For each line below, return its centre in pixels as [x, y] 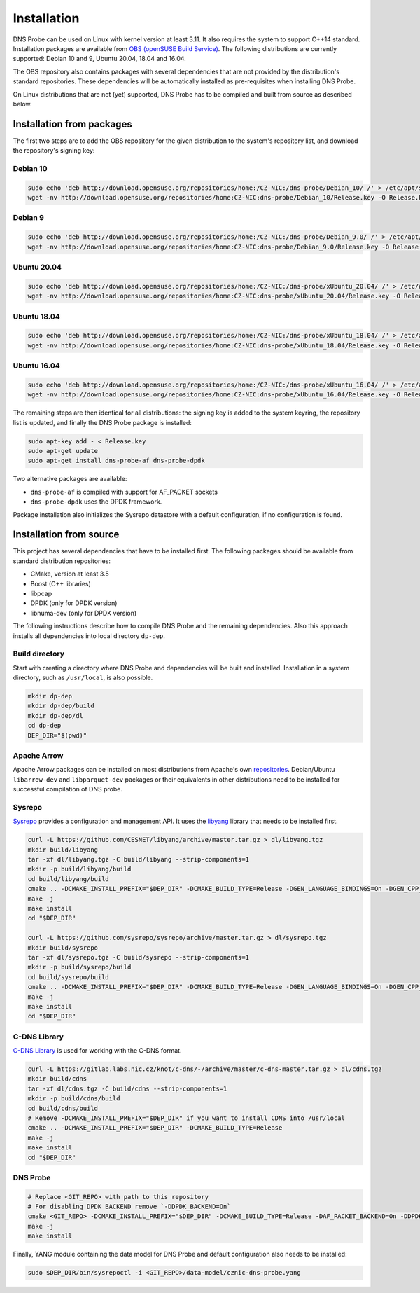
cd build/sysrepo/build [69, 977]
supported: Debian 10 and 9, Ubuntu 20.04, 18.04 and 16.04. [100, 59]
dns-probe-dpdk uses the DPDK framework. [96, 502]
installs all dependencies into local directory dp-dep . [89, 636]
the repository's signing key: [54, 151]
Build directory [39, 654]
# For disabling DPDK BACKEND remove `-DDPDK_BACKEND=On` [129, 1207]
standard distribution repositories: [62, 561]
